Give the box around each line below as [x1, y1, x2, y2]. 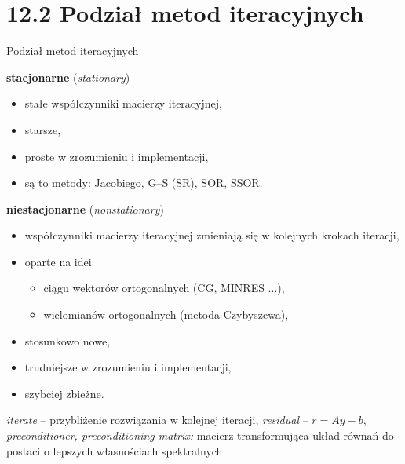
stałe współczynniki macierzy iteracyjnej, [24, 95, 222, 111]
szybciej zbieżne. [24, 385, 104, 401]
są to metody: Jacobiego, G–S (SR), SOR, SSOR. [24, 174, 263, 191]
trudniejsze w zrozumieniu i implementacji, [24, 359, 232, 375]
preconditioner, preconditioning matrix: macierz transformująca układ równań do [6, 427, 394, 444]
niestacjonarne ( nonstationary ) [6, 200, 164, 217]
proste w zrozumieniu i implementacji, [24, 148, 209, 164]
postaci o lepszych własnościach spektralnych [6, 442, 223, 459]
